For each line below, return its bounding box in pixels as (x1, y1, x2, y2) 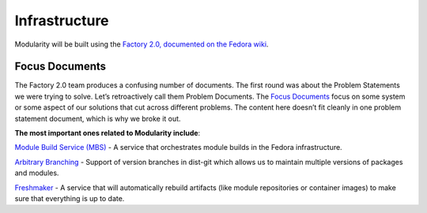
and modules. (14, 168, 59, 177)
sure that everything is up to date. (14, 193, 125, 203)
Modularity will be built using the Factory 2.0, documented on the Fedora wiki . (14, 39, 269, 49)
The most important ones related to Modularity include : (14, 129, 201, 138)
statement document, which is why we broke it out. (14, 114, 181, 123)
